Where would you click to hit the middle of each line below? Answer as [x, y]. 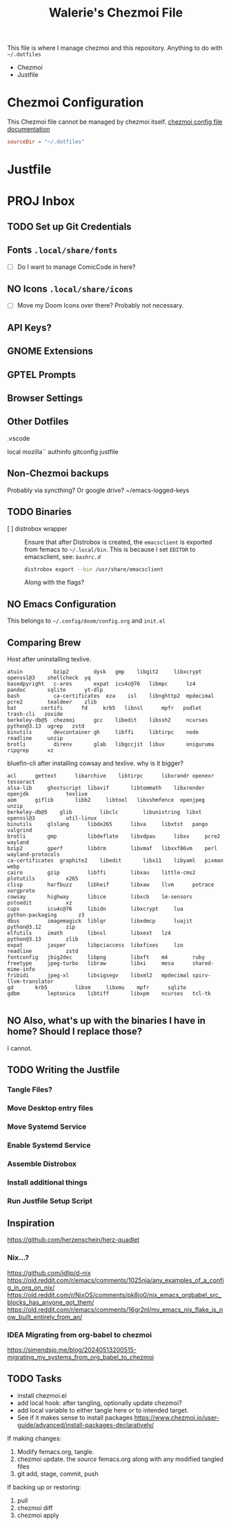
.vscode [19, 438]
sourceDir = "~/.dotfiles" [46, 142]
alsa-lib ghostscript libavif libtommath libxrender [106, 788]
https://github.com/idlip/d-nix [49, 1272]
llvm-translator [30, 982]
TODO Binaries [40, 512]
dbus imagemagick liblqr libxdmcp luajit [100, 921]
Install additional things [47, 1182]
